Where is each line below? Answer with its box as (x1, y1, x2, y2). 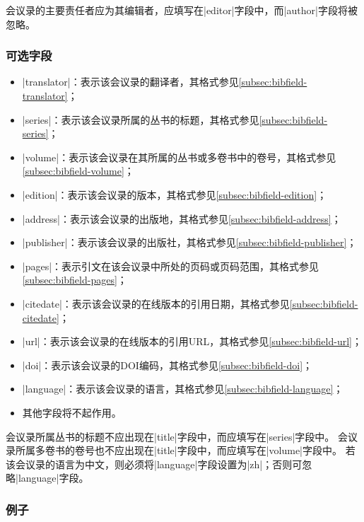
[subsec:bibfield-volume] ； (22, 163, 134, 178)
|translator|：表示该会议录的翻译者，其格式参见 (22, 74, 239, 89)
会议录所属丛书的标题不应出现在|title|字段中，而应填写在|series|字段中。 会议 (6, 429, 358, 443)
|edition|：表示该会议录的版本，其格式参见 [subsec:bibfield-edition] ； (22, 187, 327, 202)
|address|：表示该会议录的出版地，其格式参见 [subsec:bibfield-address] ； (22, 211, 341, 226)
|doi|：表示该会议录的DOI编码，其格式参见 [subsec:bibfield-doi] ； (22, 357, 313, 372)
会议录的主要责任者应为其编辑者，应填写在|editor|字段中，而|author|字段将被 (6, 3, 358, 17)
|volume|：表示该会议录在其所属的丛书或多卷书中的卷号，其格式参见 (22, 149, 336, 164)
